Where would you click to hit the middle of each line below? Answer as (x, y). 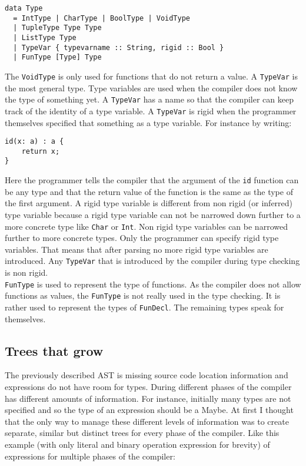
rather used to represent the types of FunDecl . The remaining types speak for (144, 307)
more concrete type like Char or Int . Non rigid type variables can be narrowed (146, 226)
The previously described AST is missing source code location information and (147, 375)
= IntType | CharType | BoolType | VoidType (102, 18)
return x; (41, 151)
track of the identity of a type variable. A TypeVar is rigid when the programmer (151, 110)
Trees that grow (54, 350)
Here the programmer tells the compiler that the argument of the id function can (152, 180)
